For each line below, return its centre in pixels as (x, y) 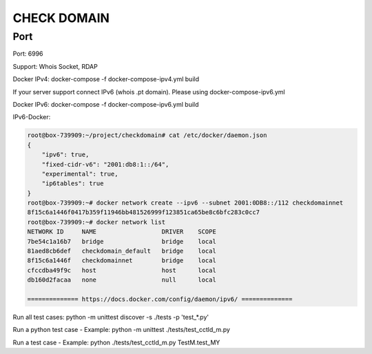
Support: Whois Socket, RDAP (55, 66)
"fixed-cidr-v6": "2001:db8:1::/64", (105, 164)
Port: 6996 (28, 54)
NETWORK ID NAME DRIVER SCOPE (122, 232)
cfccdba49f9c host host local (122, 270)
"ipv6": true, (65, 155)
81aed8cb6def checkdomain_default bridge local (122, 251)
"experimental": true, (80, 174)
